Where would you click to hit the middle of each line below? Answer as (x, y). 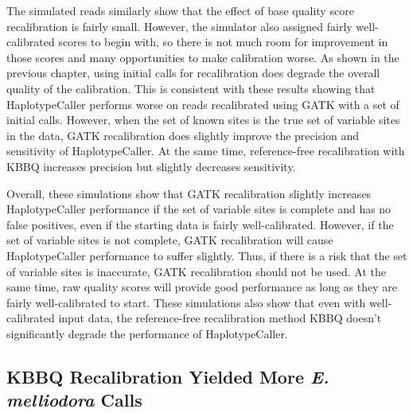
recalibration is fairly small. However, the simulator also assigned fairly (179, 26)
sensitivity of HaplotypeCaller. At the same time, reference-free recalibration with (206, 151)
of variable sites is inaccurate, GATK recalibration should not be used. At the (197, 271)
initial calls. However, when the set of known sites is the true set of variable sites (203, 120)
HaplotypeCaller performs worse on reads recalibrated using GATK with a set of (203, 104)
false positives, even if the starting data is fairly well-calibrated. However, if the (200, 224)
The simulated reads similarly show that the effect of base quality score (180, 10)
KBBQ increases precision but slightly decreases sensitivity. (151, 166)
